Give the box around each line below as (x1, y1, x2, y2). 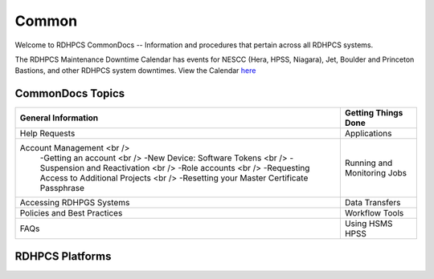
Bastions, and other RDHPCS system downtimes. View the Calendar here (14, 66, 256, 75)
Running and (344, 157, 393, 168)
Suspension (39, 163, 84, 174)
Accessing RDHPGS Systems (19, 197, 130, 208)
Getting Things (344, 107, 403, 119)
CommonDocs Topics (14, 87, 125, 100)
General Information (19, 112, 99, 123)
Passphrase (39, 183, 84, 194)
